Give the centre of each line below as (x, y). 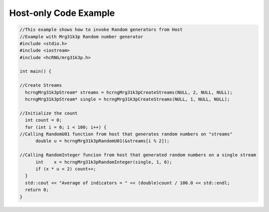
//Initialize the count (49, 113)
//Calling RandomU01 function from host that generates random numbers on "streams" (126, 134)
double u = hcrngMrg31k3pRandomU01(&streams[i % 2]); (103, 141)
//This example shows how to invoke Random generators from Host (101, 30)
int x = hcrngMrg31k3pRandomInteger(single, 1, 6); (104, 162)
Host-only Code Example (62, 13)
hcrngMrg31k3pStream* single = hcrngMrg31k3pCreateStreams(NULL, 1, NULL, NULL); (128, 99)
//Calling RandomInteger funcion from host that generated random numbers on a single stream (138, 155)
